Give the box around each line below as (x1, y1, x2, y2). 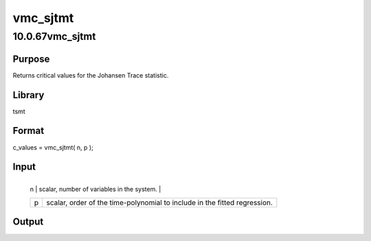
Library (12, 89, 45, 101)
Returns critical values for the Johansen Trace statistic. (12, 71, 169, 79)
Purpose (12, 53, 50, 65)
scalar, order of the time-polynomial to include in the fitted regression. (46, 198, 273, 207)
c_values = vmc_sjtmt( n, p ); (12, 143, 94, 151)
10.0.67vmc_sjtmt (12, 30, 96, 43)
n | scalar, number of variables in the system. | (30, 185, 161, 194)
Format (12, 125, 45, 137)
